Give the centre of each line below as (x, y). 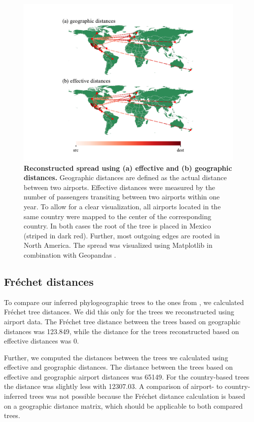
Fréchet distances (49, 281)
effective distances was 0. (41, 341)
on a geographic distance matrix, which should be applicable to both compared (124, 405)
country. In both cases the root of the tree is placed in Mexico (117, 226)
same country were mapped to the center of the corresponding (118, 216)
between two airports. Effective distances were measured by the (119, 187)
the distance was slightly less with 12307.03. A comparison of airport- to (113, 386)
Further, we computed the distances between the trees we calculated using (116, 357)
